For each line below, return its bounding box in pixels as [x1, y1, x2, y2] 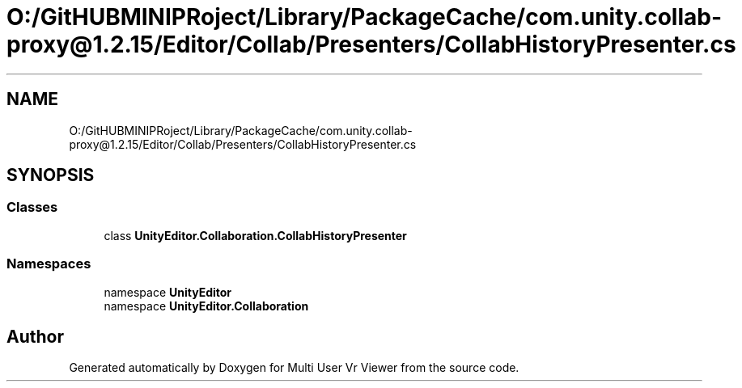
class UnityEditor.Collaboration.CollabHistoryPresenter [104, 228, 407, 242]
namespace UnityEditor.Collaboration [104, 298, 309, 313]
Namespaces [6, 255, 91, 272]
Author [6, 326, 64, 347]
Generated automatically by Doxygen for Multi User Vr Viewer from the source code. [69, 361, 519, 375]
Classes [6, 199, 58, 216]
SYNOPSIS [6, 165, 95, 186]
